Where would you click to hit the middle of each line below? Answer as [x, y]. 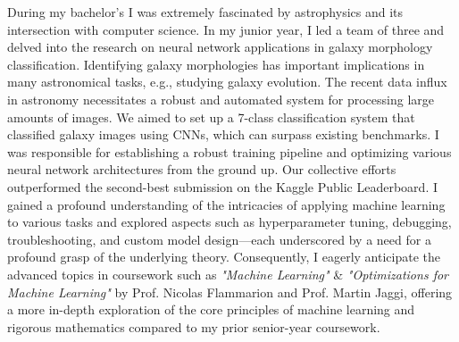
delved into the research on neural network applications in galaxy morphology [220, 47]
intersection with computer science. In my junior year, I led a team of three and [226, 29]
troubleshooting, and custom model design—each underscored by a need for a [219, 239]
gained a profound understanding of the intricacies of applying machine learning [226, 204]
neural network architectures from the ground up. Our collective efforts [202, 169]
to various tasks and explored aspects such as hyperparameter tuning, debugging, [229, 222]
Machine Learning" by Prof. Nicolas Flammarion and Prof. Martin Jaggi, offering [230, 292]
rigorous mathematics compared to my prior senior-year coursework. [194, 326]
